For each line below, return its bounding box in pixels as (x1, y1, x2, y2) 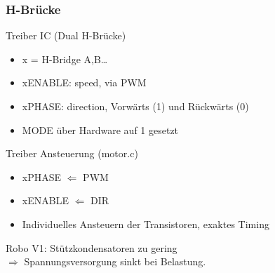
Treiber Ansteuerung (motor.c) (6, 146, 138, 161)
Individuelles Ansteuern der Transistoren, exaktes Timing (22, 216, 269, 231)
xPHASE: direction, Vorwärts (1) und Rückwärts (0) (22, 99, 249, 113)
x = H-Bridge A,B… (22, 51, 108, 66)
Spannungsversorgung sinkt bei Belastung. (24, 254, 206, 269)
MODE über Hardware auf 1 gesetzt (22, 122, 179, 137)
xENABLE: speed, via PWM (22, 75, 147, 90)
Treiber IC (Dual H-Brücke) (6, 28, 126, 43)
